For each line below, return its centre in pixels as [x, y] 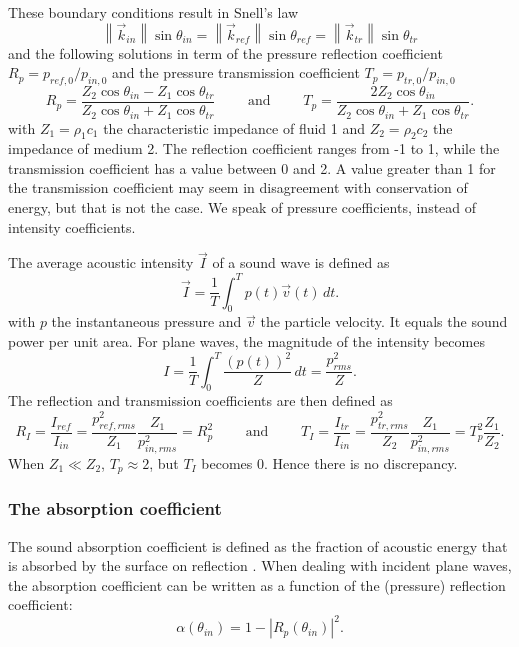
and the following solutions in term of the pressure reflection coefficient [225, 52]
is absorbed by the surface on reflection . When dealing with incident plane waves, [260, 565]
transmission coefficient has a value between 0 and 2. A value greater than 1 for [252, 167]
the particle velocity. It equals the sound [384, 321]
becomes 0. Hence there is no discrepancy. [329, 462]
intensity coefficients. [72, 226]
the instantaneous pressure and [146, 321]
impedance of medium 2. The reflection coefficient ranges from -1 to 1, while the [254, 148]
